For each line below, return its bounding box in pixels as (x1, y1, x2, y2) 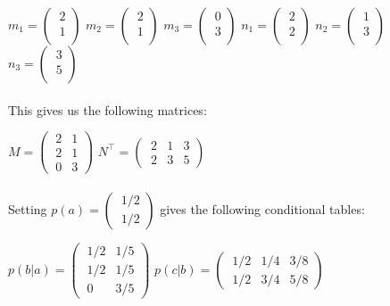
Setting (8, 199, 47, 218)
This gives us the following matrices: (8, 100, 207, 119)
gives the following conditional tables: (160, 199, 365, 218)
